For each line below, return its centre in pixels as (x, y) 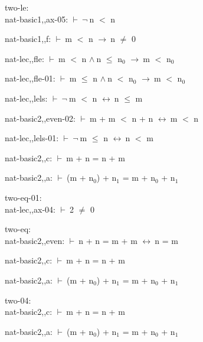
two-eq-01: (23, 197)
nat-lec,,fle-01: (30, 78)
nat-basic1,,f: (28, 39)
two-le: (17, 7)
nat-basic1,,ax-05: (37, 19)
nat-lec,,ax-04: (30, 209)
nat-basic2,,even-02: (40, 118)
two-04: (18, 300)
